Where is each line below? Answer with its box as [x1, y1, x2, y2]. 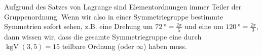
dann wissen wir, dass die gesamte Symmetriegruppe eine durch [4, 31, 202, 41]
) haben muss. [143, 41, 187, 51]
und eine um [184, 21, 223, 31]
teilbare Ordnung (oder [62, 41, 134, 51]
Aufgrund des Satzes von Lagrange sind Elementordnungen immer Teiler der [4, 1, 242, 11]
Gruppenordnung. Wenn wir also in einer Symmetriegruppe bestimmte [4, 11, 223, 21]
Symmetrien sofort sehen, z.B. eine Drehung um [4, 21, 153, 31]
